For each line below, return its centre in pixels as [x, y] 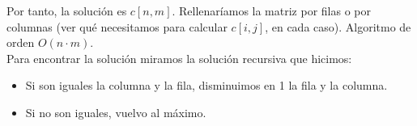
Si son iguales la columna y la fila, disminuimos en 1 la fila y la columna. [206, 85]
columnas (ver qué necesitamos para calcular [117, 26]
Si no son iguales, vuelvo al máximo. [116, 112]
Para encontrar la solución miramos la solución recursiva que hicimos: [179, 58]
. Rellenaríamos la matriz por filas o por [271, 10]
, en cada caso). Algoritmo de [338, 26]
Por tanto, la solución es [67, 10]
